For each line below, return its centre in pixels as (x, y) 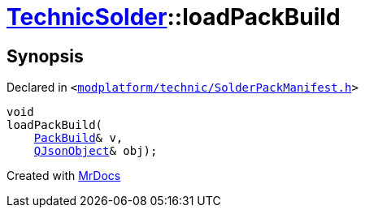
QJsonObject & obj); (96, 151)
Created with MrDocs (64, 176)
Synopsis (45, 56)
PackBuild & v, (78, 138)
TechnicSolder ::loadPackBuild (174, 17)
